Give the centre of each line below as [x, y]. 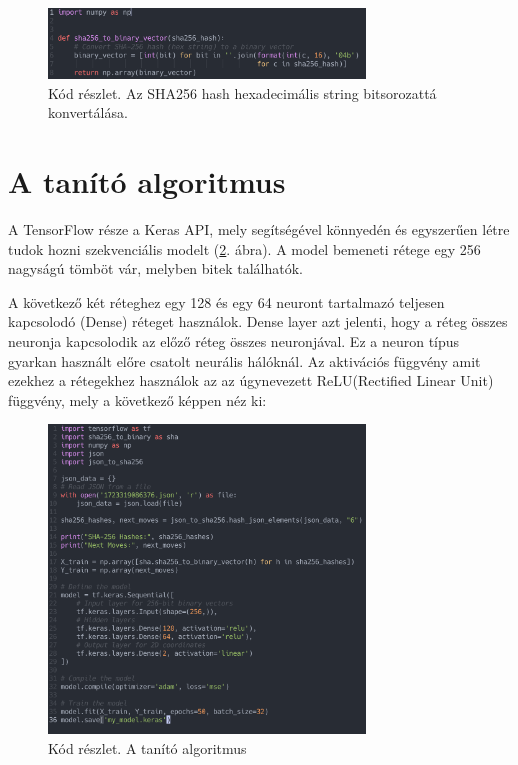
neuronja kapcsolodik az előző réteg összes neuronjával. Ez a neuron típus [234, 340]
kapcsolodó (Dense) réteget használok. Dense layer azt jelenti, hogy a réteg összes [258, 321]
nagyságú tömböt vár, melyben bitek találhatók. [155, 268]
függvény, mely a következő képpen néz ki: [137, 399]
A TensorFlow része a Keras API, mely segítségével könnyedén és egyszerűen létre [259, 229]
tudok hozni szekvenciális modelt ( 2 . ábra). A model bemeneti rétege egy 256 [244, 248]
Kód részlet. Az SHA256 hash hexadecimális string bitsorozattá [242, 92]
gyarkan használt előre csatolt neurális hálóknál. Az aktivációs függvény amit [244, 360]
